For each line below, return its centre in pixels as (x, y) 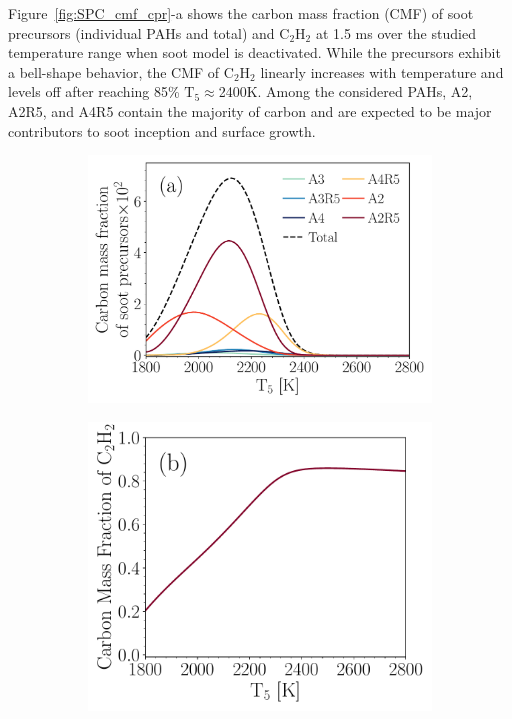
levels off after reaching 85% (94, 91)
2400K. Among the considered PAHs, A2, (345, 91)
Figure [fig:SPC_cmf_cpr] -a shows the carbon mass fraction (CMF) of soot (241, 13)
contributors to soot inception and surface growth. (162, 130)
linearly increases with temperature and (382, 71)
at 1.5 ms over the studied (395, 32)
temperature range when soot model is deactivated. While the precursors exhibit (254, 52)
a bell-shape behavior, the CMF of (114, 71)
